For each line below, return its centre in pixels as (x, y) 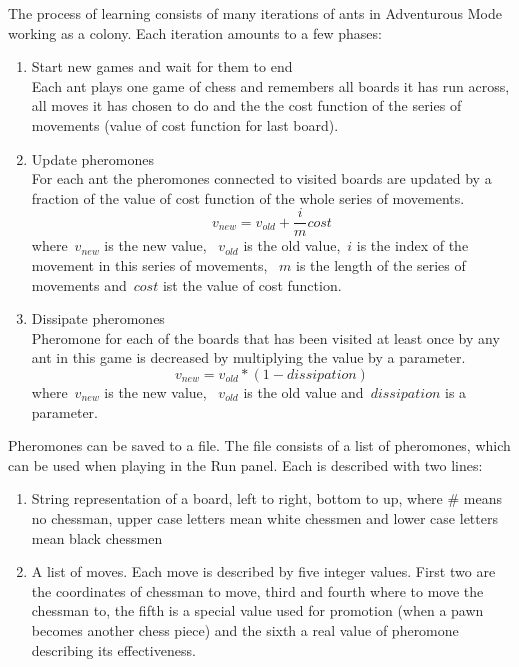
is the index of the (412, 245)
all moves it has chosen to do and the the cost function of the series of (246, 105)
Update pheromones (93, 158)
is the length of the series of (380, 265)
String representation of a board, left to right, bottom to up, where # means (266, 498)
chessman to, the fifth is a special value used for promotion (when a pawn (257, 610)
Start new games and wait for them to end (162, 66)
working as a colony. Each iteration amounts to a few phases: (195, 32)
